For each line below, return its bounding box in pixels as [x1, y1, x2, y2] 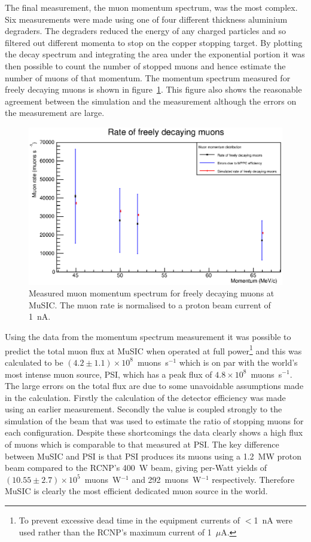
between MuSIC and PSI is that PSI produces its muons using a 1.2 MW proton [5, 449, 301, 462]
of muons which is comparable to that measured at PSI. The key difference [5, 438, 279, 451]
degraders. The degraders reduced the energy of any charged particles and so [5, 25, 286, 37]
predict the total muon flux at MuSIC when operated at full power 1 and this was [5, 342, 302, 357]
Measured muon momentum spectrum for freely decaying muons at [29, 287, 275, 299]
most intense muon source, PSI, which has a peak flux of [5, 368, 212, 380]
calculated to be [5, 356, 63, 368]
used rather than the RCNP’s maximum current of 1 [19, 525, 212, 538]
